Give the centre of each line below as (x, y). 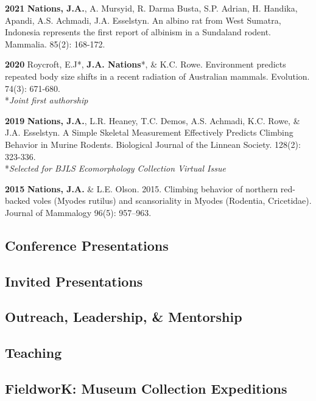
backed (18, 200)
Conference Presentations (87, 245)
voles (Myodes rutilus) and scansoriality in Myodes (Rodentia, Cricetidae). (172, 200)
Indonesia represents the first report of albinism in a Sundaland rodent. (138, 32)
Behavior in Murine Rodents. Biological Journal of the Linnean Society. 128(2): (153, 144)
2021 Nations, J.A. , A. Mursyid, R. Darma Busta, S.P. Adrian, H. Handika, (151, 8)
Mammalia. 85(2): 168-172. (55, 44)
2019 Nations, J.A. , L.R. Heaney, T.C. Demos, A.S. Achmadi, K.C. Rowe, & (153, 120)
